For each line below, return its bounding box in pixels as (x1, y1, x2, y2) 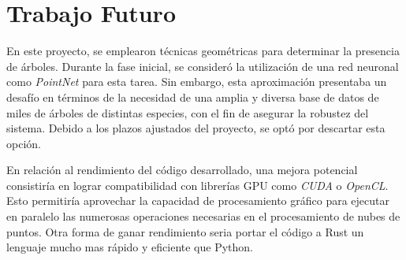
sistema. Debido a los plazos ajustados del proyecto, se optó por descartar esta (6, 120, 386, 136)
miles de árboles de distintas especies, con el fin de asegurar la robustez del (6, 104, 369, 121)
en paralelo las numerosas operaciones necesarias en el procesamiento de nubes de (6, 208, 400, 225)
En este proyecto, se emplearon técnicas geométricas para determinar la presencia (6, 43, 400, 59)
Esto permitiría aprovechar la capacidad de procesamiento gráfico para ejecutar (6, 192, 389, 209)
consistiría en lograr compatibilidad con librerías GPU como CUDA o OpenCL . (6, 176, 389, 193)
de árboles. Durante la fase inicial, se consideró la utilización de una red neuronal (6, 58, 399, 74)
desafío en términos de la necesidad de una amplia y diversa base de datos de (6, 88, 379, 105)
